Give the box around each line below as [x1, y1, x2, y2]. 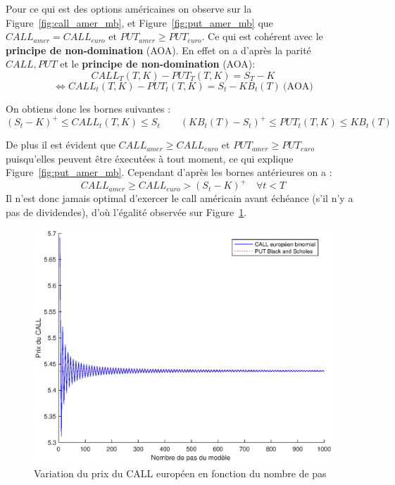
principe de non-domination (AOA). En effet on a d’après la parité [6, 42, 311, 57]
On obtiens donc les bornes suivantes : [6, 101, 171, 115]
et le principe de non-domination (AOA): [60, 56, 256, 71]
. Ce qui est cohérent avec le [201, 29, 323, 44]
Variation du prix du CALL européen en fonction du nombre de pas [34, 465, 327, 480]
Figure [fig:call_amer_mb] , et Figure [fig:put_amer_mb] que [6, 15, 273, 30]
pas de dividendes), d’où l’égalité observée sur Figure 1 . [6, 204, 247, 219]
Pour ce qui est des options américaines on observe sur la [6, 1, 252, 15]
